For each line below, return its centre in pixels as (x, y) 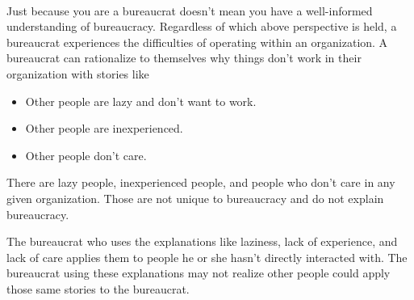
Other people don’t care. (86, 155)
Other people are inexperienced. (104, 128)
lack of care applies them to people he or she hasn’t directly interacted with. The (207, 257)
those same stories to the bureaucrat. (98, 288)
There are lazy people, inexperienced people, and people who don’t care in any (201, 182)
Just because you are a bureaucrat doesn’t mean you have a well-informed (190, 10)
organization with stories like (78, 73)
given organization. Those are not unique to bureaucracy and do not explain (195, 198)
